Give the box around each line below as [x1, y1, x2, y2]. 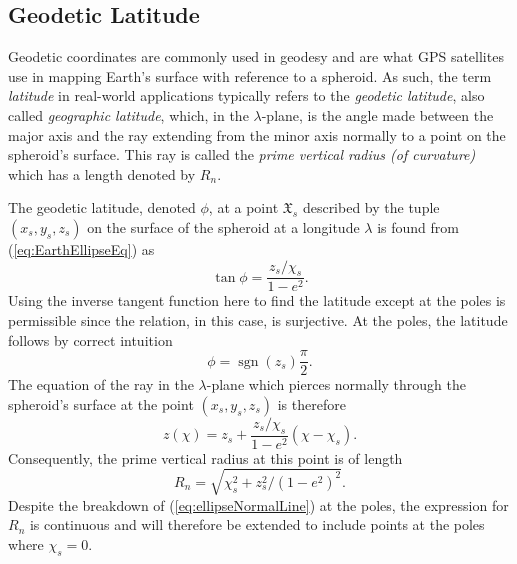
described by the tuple [302, 197, 440, 218]
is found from [377, 216, 459, 237]
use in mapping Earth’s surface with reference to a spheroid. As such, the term [8, 65, 492, 86]
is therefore [277, 393, 346, 414]
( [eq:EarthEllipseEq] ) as [8, 238, 155, 259]
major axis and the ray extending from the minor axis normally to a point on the [8, 124, 506, 145]
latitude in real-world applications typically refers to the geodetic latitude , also [8, 85, 485, 106]
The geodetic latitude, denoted [8, 197, 196, 218]
